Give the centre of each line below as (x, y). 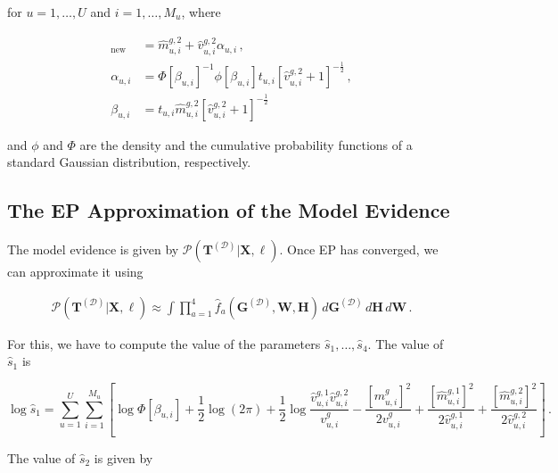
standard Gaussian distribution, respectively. (129, 162)
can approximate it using (75, 271)
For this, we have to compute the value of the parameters (164, 343)
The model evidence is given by (93, 249)
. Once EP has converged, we (359, 249)
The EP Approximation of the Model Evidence (229, 210)
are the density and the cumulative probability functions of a (246, 144)
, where (201, 12)
